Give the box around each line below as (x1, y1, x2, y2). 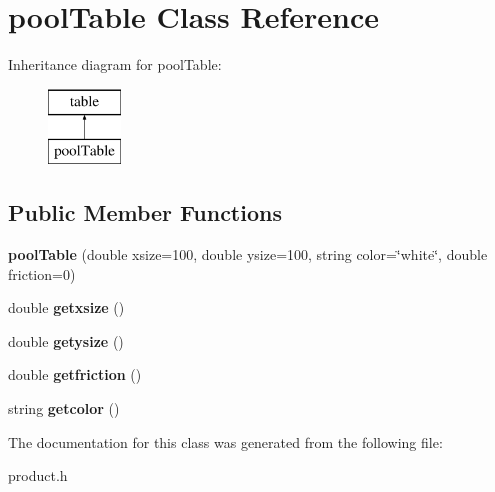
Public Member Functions (8, 197, 282, 228)
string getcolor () (8, 398, 120, 419)
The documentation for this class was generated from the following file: (8, 431, 443, 452)
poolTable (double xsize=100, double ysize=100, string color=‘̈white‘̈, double (8, 244, 488, 265)
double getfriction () (8, 364, 142, 385)
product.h (8, 465, 68, 486)
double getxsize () (8, 297, 125, 318)
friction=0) (8, 263, 76, 284)
